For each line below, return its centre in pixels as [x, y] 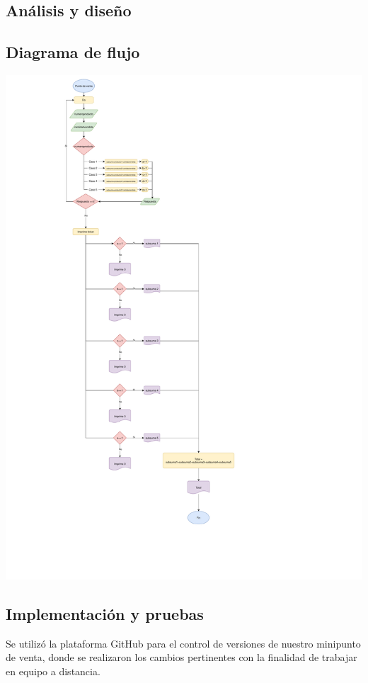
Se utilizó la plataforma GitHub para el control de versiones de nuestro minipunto [183, 643]
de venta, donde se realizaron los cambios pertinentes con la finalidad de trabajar [182, 657]
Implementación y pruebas [105, 613]
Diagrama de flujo [73, 52]
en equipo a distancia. [53, 671]
